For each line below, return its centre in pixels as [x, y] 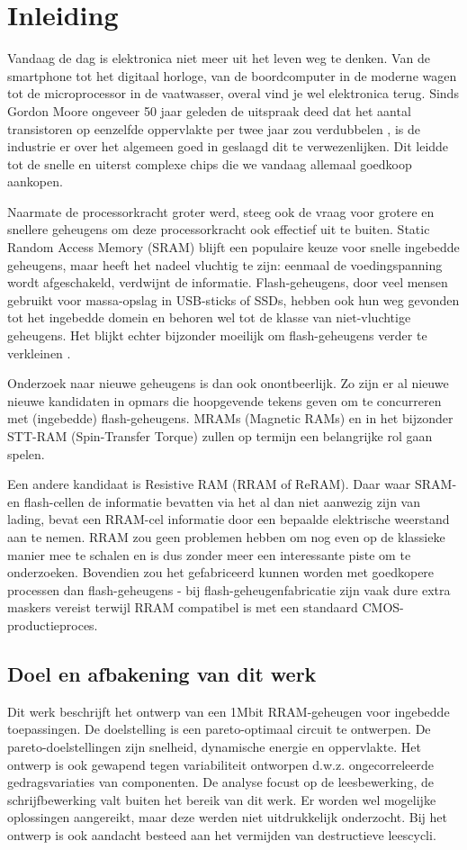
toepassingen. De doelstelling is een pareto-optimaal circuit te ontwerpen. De [219, 729]
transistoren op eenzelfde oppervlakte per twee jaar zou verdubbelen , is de [214, 128]
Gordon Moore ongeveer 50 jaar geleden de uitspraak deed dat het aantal [209, 110]
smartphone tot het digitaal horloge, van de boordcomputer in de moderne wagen [232, 75]
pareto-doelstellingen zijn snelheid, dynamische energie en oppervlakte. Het [215, 746]
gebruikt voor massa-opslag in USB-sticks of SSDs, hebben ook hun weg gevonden [233, 299]
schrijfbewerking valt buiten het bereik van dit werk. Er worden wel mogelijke [222, 799]
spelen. [26, 453]
